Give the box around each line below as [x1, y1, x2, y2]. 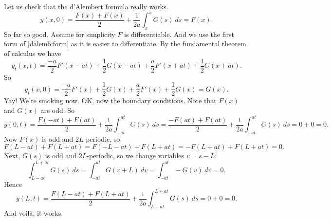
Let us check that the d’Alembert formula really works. [4, 1, 168, 11]
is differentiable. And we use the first [124, 29, 234, 39]
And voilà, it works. [4, 208, 63, 218]
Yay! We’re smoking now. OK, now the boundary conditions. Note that [4, 95, 217, 106]
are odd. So [40, 105, 75, 115]
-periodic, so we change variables [87, 150, 184, 161]
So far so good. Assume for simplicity [4, 29, 115, 39]
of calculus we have [4, 48, 61, 58]
